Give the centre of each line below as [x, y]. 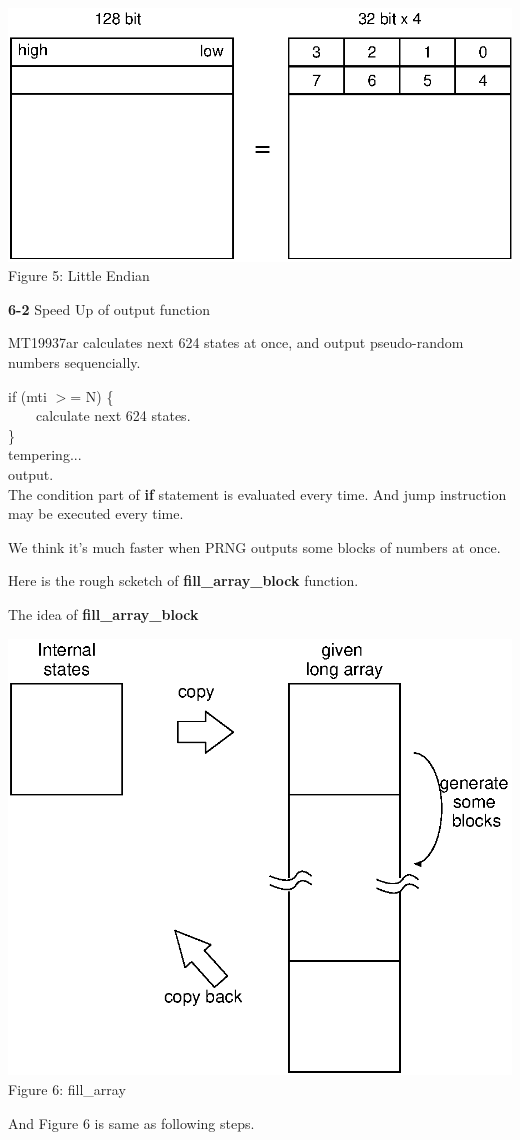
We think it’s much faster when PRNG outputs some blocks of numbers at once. [254, 546]
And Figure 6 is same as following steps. [131, 1122]
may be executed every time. [96, 513]
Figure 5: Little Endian [79, 275]
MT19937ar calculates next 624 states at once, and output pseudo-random [236, 342]
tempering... [45, 454]
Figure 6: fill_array [67, 1088]
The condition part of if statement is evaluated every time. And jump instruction [257, 493]
